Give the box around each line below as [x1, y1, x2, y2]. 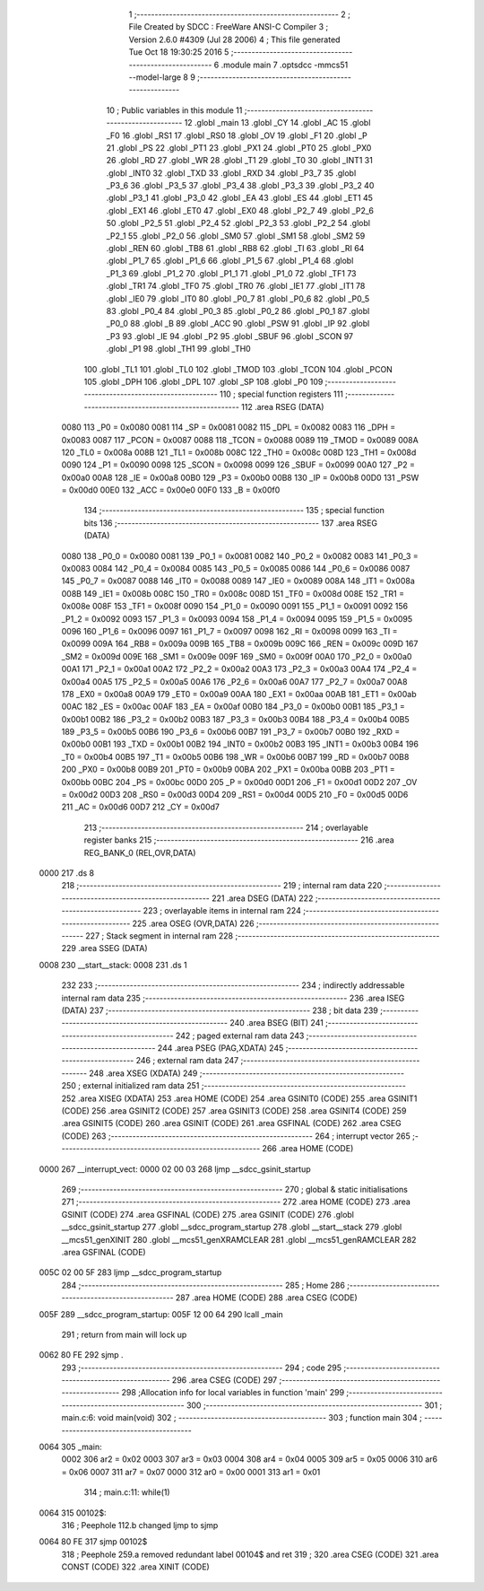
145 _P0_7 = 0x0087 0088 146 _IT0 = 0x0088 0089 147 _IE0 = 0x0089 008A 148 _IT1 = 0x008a [61, 575, 416, 587]
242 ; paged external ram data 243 [175, 1030, 305, 1041]
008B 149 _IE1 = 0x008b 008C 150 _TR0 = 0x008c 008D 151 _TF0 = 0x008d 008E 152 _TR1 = [61, 588, 405, 599]
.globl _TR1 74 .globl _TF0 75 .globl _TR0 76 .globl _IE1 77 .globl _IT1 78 [106, 281, 366, 292]
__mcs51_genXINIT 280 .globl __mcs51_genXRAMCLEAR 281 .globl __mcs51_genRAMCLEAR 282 [61, 1234, 417, 1245]
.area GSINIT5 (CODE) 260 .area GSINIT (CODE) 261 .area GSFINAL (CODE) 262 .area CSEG [61, 1118, 402, 1129]
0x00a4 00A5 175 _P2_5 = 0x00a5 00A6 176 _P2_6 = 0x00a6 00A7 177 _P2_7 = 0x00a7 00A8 [61, 676, 408, 686]
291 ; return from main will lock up [61, 1329, 187, 1340]
